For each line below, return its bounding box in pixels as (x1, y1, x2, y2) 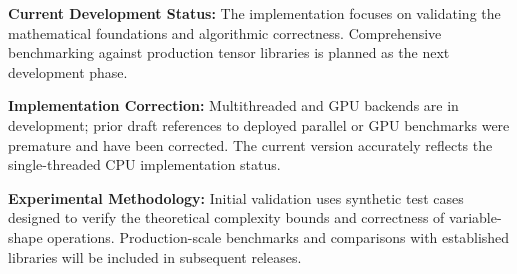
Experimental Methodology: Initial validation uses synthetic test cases (8, 187, 464, 208)
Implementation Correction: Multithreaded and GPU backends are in (8, 95, 459, 116)
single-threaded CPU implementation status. (8, 154, 281, 175)
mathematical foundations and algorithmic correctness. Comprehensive (8, 22, 442, 43)
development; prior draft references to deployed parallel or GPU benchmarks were (8, 114, 510, 135)
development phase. (8, 61, 128, 82)
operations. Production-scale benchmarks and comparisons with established (47, 226, 510, 247)
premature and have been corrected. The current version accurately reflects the (8, 134, 493, 155)
